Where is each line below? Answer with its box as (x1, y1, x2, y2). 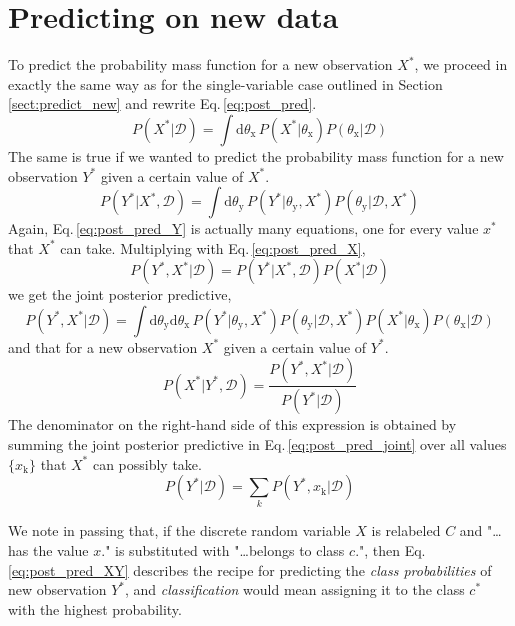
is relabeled (371, 520, 441, 541)
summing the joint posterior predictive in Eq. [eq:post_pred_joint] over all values (8, 433, 507, 454)
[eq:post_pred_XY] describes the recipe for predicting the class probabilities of (8, 559, 492, 580)
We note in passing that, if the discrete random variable (8, 520, 351, 541)
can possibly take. (92, 453, 202, 474)
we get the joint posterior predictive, (8, 284, 232, 305)
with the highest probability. (8, 598, 182, 619)
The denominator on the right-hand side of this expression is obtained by (8, 414, 457, 435)
